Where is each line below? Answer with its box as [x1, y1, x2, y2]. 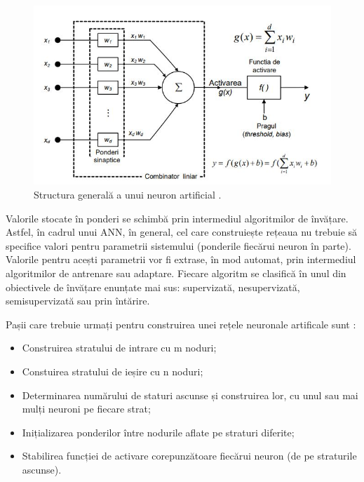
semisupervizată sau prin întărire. [6, 293, 150, 308]
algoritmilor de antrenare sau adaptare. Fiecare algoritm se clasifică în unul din [6, 265, 346, 280]
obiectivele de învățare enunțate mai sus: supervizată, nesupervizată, [6, 279, 300, 294]
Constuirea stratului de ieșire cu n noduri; [22, 363, 203, 378]
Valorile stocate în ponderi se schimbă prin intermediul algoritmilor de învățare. [6, 210, 349, 225]
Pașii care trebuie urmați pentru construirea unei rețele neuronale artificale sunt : [6, 316, 356, 331]
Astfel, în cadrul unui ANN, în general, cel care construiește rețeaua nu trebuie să [6, 225, 358, 239]
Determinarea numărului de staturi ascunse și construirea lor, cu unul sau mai [22, 387, 358, 402]
